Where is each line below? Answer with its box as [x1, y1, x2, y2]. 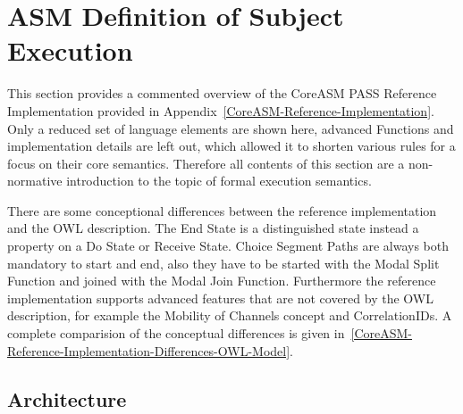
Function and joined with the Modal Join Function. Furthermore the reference [7, 271, 436, 290]
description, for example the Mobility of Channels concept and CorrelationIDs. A [7, 306, 452, 325]
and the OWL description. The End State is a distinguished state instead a [7, 219, 419, 237]
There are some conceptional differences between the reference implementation [7, 201, 437, 219]
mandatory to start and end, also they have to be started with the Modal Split [7, 253, 440, 272]
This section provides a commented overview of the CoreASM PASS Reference [7, 84, 437, 103]
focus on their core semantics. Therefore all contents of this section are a [7, 153, 405, 172]
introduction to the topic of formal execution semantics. [66, 171, 372, 190]
